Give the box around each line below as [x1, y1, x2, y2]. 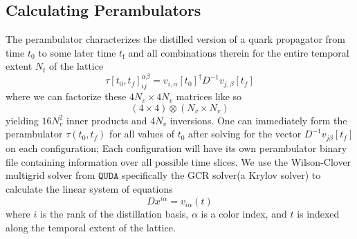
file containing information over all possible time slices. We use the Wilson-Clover [6, 154, 351, 169]
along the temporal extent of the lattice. [6, 220, 176, 234]
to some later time [38, 45, 116, 59]
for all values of [109, 126, 174, 141]
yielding [6, 113, 39, 127]
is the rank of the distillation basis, [39, 207, 189, 221]
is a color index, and [201, 207, 287, 221]
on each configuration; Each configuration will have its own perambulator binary [6, 140, 347, 155]
